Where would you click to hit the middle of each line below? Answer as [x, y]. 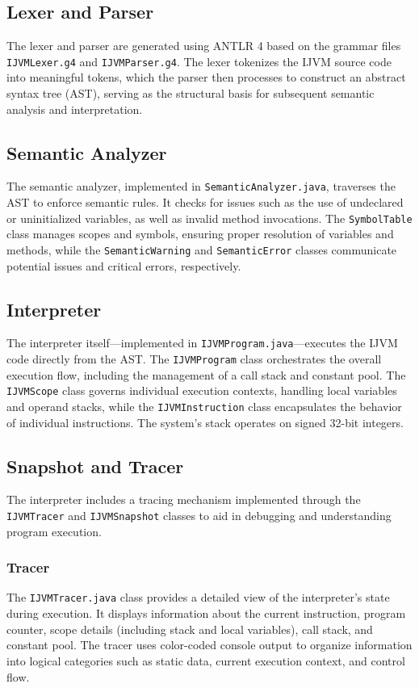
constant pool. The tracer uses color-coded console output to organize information [209, 645]
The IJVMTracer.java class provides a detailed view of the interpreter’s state [198, 597]
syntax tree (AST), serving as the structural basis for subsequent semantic [191, 93]
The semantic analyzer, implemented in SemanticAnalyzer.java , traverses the [201, 186]
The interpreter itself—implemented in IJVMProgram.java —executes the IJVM [202, 343]
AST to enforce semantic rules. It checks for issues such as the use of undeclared [205, 202]
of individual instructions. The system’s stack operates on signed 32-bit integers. [205, 422]
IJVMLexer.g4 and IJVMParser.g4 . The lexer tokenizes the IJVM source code [199, 61]
